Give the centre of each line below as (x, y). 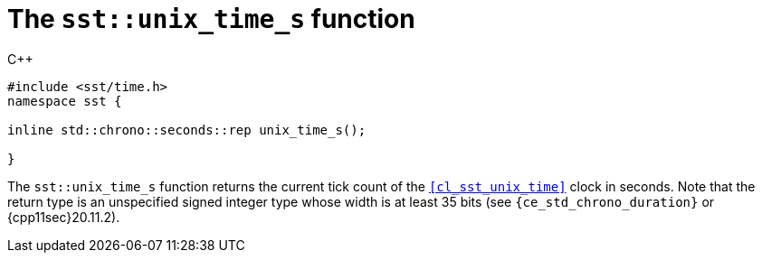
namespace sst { (65, 101)
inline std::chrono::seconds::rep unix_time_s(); (187, 130)
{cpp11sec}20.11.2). (64, 217)
